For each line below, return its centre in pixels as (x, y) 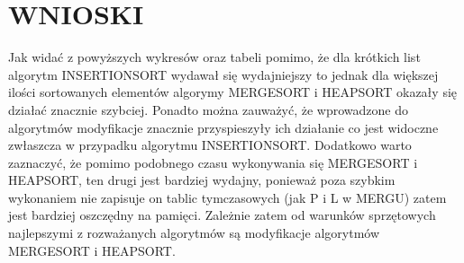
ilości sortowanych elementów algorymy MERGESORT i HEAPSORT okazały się (233, 92)
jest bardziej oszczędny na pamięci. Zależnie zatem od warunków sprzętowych (222, 215)
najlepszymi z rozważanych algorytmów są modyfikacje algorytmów (194, 233)
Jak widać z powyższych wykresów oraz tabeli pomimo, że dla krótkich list (214, 57)
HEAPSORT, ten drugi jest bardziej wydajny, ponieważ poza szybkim (202, 180)
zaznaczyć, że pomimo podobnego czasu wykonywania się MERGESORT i (213, 162)
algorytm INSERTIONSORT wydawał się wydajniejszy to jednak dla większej (223, 74)
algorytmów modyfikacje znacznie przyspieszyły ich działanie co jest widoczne (223, 127)
